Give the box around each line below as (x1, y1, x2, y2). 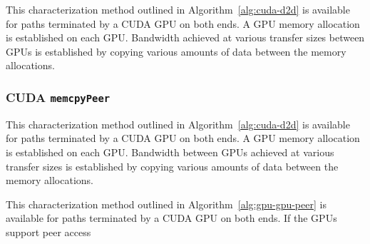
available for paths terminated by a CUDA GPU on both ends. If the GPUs (6, 210, 337, 225)
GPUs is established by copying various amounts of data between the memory (6, 44, 346, 59)
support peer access (6, 224, 91, 239)
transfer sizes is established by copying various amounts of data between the (6, 158, 339, 173)
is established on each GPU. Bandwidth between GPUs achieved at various (6, 144, 334, 159)
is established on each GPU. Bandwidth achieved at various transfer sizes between (6, 30, 365, 45)
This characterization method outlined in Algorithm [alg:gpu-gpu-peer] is (6, 196, 327, 211)
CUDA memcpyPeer (6, 88, 111, 106)
